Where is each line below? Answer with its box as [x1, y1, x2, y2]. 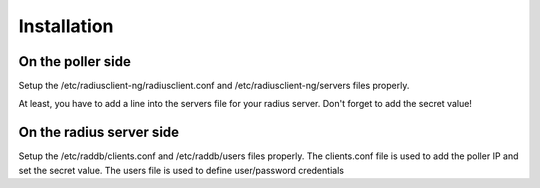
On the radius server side [18, 124, 180, 141]
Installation [18, 15, 114, 37]
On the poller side [18, 53, 132, 70]
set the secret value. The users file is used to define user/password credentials [18, 164, 345, 176]
